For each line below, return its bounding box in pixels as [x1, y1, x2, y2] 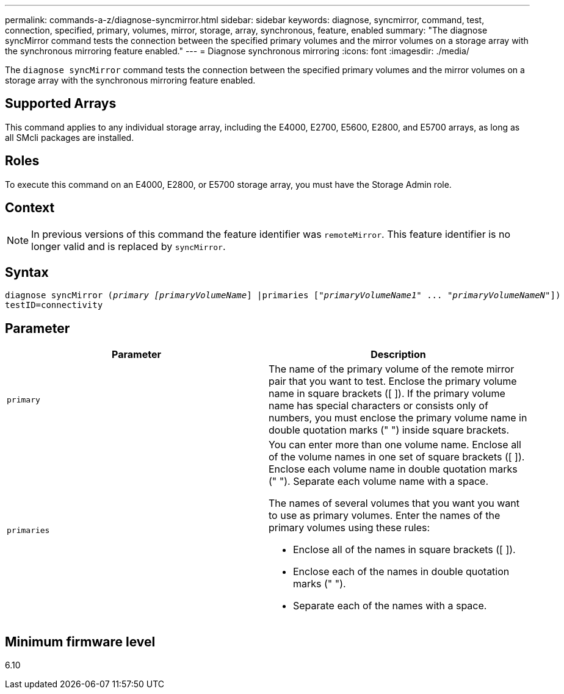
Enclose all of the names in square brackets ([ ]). [293, 543, 516, 556]
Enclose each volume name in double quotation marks [269, 463, 518, 476]
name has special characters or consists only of [269, 399, 488, 412]
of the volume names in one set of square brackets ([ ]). [269, 451, 525, 463]
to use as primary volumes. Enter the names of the [269, 509, 501, 522]
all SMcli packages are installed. [5, 132, 134, 143]
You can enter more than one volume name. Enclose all [269, 438, 521, 451]
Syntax [5, 264, 49, 280]
